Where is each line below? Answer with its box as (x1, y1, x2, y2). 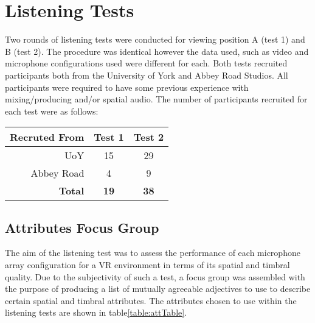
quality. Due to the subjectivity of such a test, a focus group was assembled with (5, 270, 305, 283)
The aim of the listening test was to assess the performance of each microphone (5, 246, 300, 259)
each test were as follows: (5, 104, 99, 117)
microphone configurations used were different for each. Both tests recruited (5, 57, 288, 69)
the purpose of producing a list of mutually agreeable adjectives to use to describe (5, 282, 311, 295)
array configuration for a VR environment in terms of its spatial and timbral (5, 258, 290, 271)
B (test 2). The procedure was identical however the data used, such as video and (5, 44, 309, 57)
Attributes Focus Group (5, 218, 159, 236)
